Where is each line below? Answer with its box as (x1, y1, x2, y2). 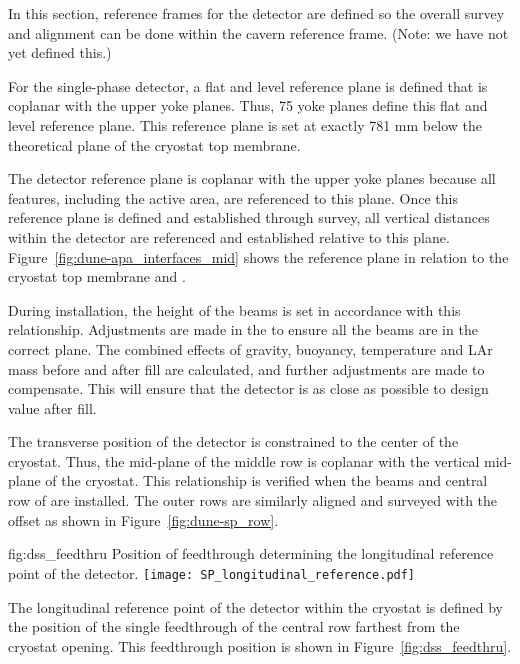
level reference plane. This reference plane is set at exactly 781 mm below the (8, 114, 482, 135)
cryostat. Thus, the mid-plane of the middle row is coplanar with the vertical (8, 450, 480, 471)
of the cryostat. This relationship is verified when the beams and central (45, 470, 488, 491)
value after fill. (8, 397, 97, 418)
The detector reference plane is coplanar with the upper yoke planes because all (8, 168, 496, 189)
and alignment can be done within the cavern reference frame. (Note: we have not (8, 22, 509, 43)
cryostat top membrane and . (8, 266, 186, 287)
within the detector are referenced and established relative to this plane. (8, 226, 450, 247)
